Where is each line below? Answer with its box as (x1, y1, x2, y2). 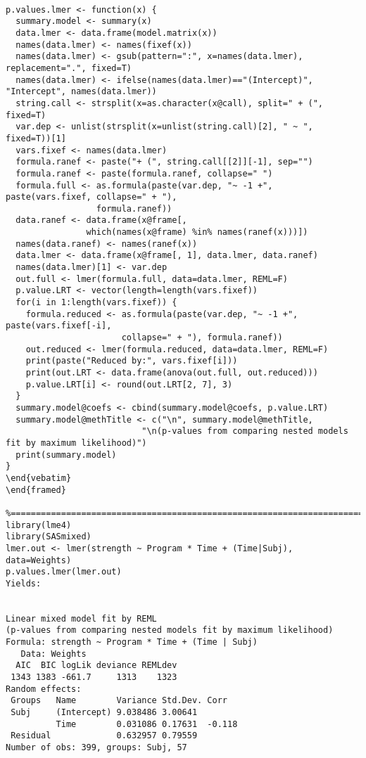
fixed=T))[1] (6, 133, 66, 143)
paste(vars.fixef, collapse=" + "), (6, 192, 177, 203)
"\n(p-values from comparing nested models (141, 426, 348, 437)
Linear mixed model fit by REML (6, 613, 157, 624)
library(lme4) (6, 520, 72, 530)
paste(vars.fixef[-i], (6, 321, 112, 331)
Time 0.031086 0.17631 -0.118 (56, 719, 238, 729)
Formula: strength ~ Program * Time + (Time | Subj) (6, 637, 258, 648)
